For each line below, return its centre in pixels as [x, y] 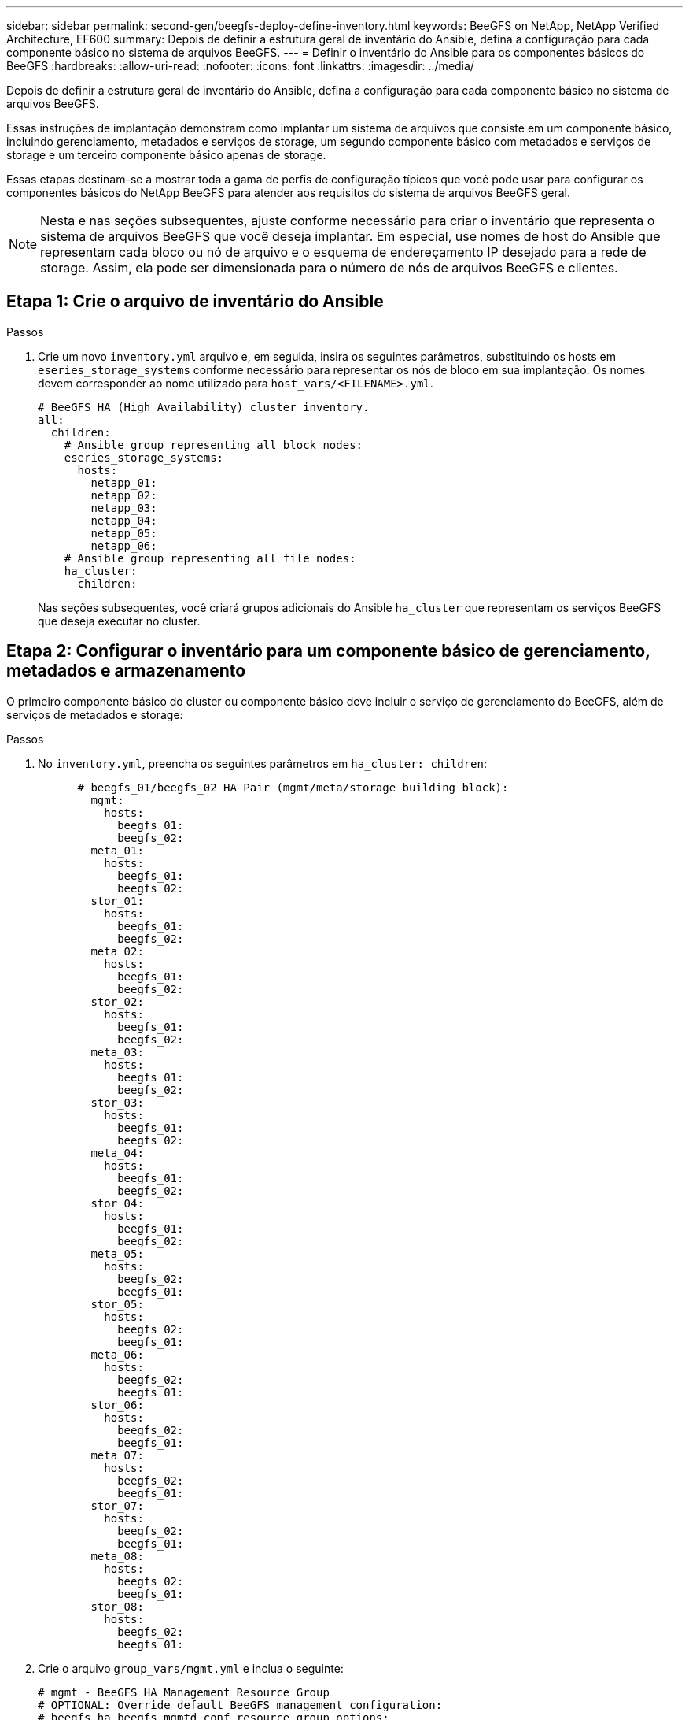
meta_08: [117, 1556]
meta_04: [117, 1153]
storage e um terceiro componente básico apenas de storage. [166, 155]
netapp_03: [124, 508]
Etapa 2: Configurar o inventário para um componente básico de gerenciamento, [328, 651]
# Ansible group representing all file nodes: [210, 558]
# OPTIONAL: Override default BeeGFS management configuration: [240, 1705]
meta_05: [117, 1253]
